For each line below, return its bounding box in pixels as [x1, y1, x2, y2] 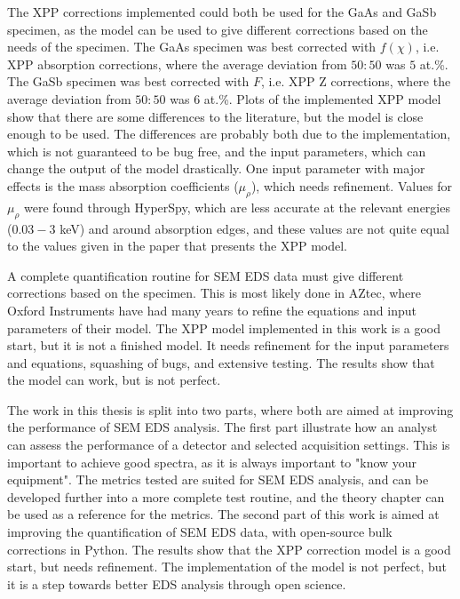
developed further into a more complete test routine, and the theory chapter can [7, 487, 445, 506]
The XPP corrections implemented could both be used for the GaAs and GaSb [7, 3, 437, 20]
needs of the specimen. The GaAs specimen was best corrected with [7, 37, 377, 56]
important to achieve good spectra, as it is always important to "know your [7, 452, 417, 471]
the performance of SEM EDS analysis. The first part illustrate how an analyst [7, 418, 438, 436]
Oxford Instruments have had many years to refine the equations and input [7, 300, 416, 319]
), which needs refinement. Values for [250, 176, 453, 195]
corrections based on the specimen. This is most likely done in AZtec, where [7, 284, 422, 302]
